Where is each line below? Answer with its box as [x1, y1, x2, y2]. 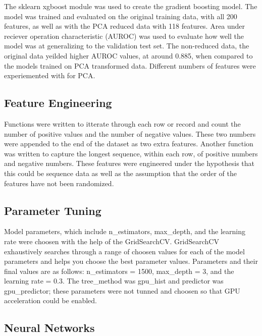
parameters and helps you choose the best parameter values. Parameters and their [4, 256, 258, 266]
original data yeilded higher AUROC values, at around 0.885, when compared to [4, 50, 253, 61]
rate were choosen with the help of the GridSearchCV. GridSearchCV [4, 236, 219, 246]
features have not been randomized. [4, 178, 114, 188]
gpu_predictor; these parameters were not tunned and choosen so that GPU [4, 285, 240, 296]
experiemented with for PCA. [4, 70, 95, 81]
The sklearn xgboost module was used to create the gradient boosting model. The [4, 1, 257, 11]
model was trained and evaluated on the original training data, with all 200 [4, 11, 237, 21]
